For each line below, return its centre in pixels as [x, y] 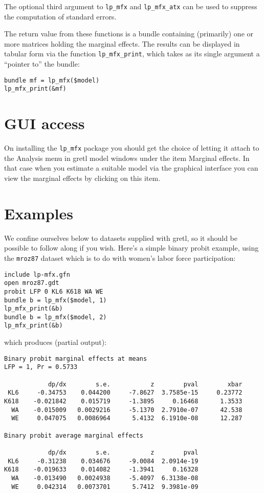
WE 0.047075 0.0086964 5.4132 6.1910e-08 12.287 [127, 418]
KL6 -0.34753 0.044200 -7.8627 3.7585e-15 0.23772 [125, 393]
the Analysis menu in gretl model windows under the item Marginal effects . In [127, 158]
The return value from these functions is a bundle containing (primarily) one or [129, 34]
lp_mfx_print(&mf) [35, 89]
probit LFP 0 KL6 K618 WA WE [54, 291]
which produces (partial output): [56, 342]
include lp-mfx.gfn [37, 274]
